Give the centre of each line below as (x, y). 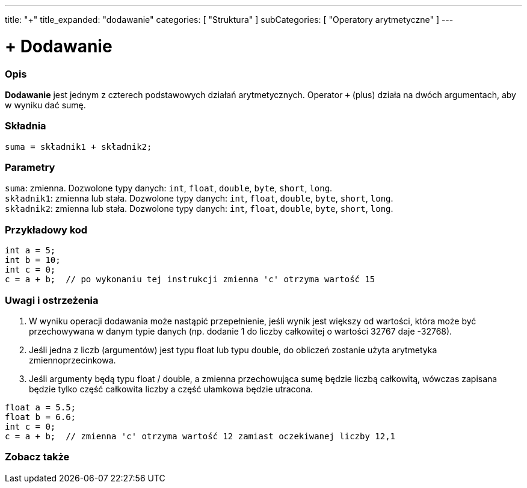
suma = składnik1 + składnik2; (79, 147)
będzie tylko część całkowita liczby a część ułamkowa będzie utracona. (171, 389)
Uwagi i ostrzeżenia (52, 300)
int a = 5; (30, 251)
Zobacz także (37, 457)
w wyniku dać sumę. (45, 105)
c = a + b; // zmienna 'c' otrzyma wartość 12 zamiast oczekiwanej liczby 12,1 (200, 436)
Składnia (26, 126)
